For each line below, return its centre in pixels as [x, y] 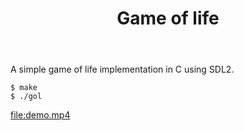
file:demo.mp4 [40, 115]
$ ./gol [26, 97]
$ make [24, 88]
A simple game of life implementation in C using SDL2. [122, 69]
